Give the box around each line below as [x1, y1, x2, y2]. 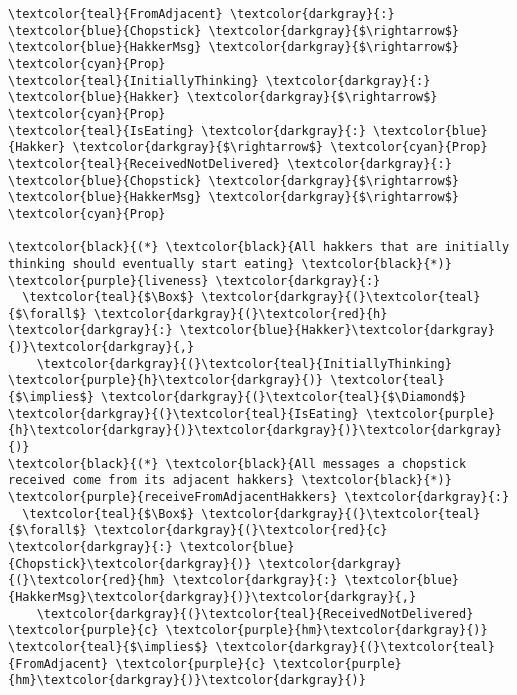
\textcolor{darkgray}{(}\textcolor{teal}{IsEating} [8, 406, 359, 421]
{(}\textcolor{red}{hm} [8, 573, 166, 588]
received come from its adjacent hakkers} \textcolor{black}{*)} [8, 473, 452, 488]
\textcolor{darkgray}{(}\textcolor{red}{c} [93, 523, 388, 538]
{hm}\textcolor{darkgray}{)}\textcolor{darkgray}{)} [8, 673, 366, 688]
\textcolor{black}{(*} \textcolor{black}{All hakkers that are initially [8, 240, 510, 255]
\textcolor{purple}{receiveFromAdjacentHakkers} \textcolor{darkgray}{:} [8, 490, 510, 505]
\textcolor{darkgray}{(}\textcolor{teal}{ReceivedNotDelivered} [36, 606, 474, 621]
